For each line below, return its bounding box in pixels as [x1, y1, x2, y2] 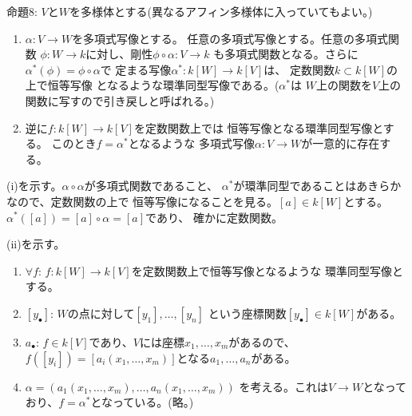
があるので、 [228, 333, 295, 350]
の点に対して [67, 304, 135, 321]
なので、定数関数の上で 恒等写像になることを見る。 [6, 192, 279, 209]
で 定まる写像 [100, 61, 172, 77]
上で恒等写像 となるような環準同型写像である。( [25, 77, 279, 93]
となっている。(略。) [90, 394, 194, 410]
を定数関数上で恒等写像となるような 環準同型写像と [131, 262, 403, 279]
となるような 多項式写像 [128, 135, 255, 152]
